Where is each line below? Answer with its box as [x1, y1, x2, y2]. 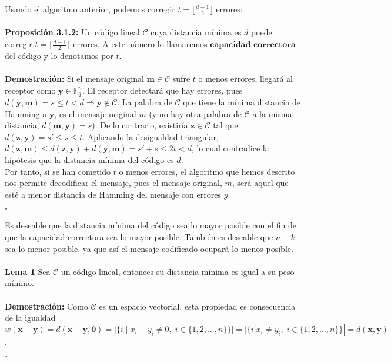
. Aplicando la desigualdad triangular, [82, 130, 219, 142]
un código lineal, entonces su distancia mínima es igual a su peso [61, 265, 295, 277]
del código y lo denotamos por [5, 49, 113, 61]
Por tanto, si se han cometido [5, 165, 111, 177]
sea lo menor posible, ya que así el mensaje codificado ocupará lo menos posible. [5, 242, 293, 254]
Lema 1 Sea [5, 265, 51, 277]
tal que [213, 119, 238, 131]
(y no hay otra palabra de [149, 107, 242, 119]
